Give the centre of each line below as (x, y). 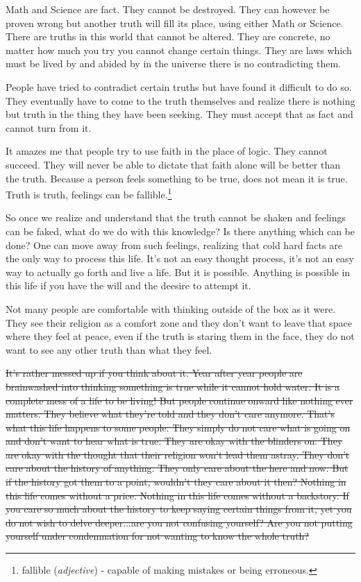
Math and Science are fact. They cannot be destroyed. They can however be (168, 9)
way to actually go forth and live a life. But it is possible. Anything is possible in (178, 272)
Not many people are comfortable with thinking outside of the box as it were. (171, 308)
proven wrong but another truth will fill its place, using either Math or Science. (175, 23)
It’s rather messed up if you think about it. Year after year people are (154, 373)
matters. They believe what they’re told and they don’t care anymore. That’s (170, 414)
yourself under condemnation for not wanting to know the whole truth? (157, 536)
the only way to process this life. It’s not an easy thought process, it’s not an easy (180, 258)
